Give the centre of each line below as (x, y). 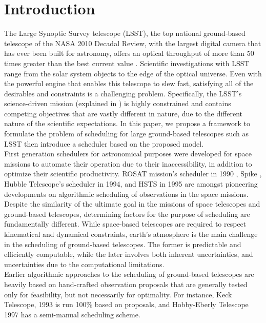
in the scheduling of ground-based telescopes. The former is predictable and (123, 244)
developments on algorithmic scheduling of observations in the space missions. (126, 194)
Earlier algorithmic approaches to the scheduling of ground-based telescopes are (129, 274)
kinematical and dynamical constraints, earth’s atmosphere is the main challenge (131, 234)
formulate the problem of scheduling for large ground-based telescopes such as (127, 134)
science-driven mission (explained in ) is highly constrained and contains (118, 103)
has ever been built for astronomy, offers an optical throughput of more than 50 (129, 53)
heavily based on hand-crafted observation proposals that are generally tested (126, 284)
